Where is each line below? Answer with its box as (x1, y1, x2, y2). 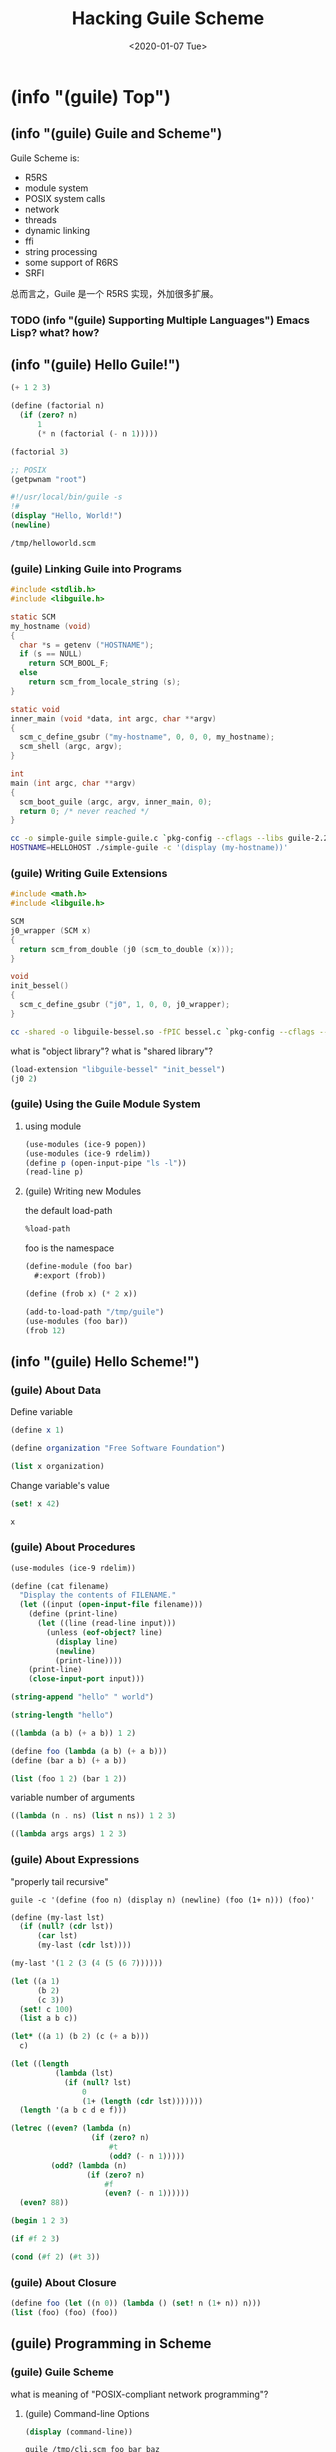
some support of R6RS (24, 256, 119, 268)
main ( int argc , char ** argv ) (10, 778, 137, 788)
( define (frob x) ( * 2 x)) (24, 1288, 138, 1299)
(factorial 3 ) (10, 447, 70, 457)
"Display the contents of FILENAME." (19, 1590, 177, 1601)
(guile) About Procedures (10, 1540, 136, 1554)
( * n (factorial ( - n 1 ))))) (36, 428, 159, 439)
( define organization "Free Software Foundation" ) (10, 1443, 226, 1453)
